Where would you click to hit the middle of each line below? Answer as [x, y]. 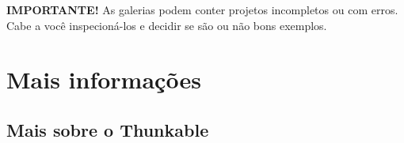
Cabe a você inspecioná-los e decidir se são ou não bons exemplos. [167, 25]
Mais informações [104, 79]
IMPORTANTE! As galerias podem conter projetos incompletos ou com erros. [202, 9]
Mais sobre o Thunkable [108, 129]
